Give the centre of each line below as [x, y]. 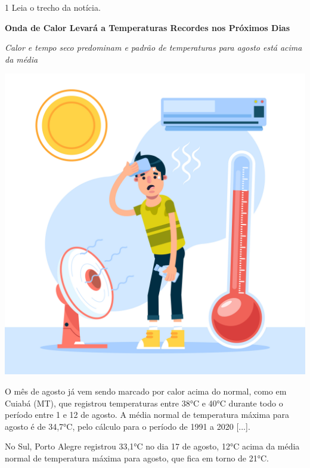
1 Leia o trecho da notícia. [53, 7]
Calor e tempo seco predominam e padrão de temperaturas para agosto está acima [154, 47]
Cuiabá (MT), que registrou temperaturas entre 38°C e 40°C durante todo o [144, 403]
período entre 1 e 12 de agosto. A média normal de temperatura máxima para [147, 415]
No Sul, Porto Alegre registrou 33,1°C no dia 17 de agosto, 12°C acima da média [152, 446]
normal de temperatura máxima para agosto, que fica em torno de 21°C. [137, 458]
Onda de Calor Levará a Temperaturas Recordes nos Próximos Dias [148, 27]
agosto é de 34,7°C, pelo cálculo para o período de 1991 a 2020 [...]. [128, 426]
